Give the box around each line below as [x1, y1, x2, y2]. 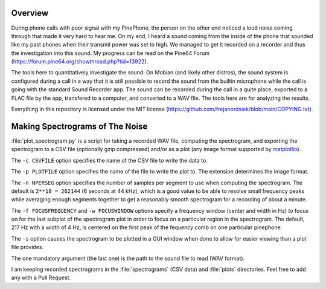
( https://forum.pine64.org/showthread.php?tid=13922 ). [11, 58, 148, 65]
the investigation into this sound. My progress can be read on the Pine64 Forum [11, 49, 209, 57]
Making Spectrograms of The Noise [11, 121, 148, 131]
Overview [11, 8, 49, 18]
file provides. [11, 244, 44, 251]
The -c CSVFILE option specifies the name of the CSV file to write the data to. [11, 157, 208, 164]
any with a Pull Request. [11, 274, 71, 281]
